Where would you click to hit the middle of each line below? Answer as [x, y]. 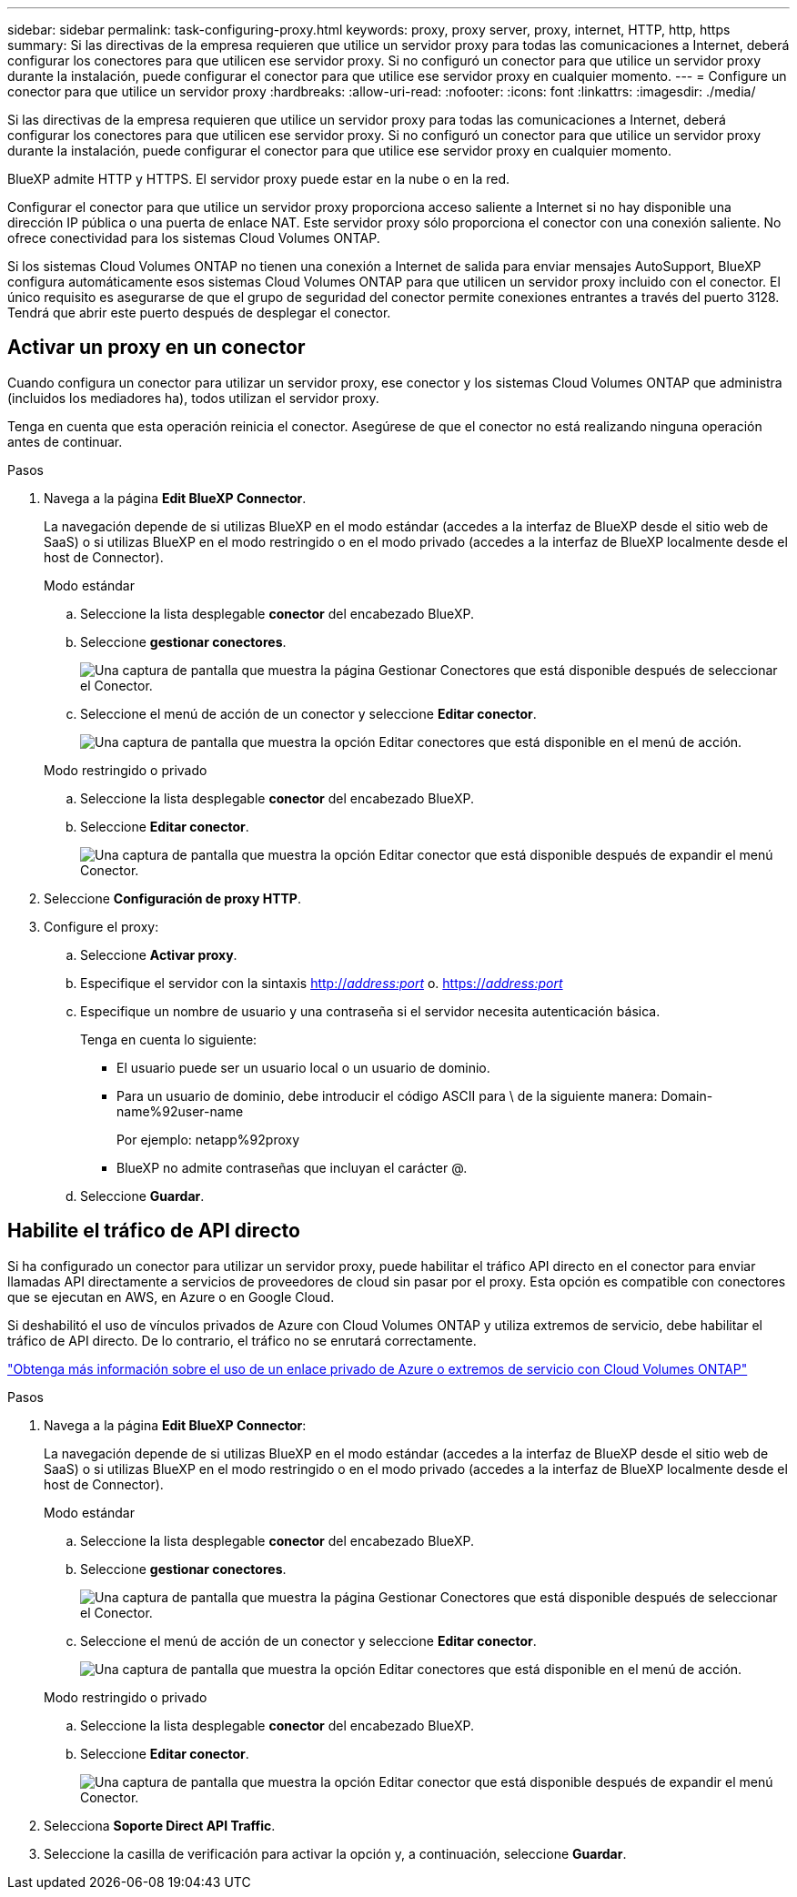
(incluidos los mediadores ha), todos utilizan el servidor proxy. [193, 398]
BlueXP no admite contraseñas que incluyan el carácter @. [292, 1167]
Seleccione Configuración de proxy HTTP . [172, 898]
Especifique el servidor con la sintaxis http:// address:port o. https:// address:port [322, 983]
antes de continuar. [65, 441]
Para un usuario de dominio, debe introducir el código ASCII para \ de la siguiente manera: [387, 1095]
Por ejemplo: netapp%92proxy [208, 1139]
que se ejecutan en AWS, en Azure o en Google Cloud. [171, 1297]
